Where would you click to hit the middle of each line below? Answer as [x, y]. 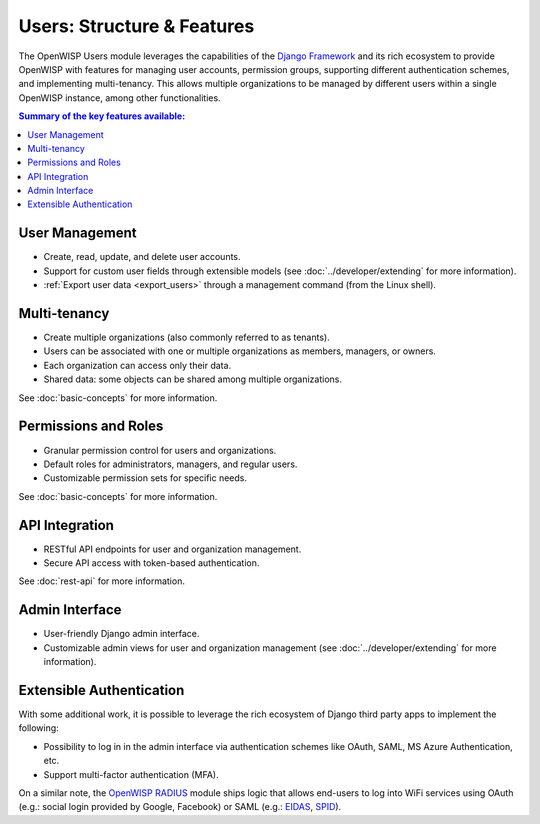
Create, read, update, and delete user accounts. [142, 257]
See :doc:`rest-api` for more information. [101, 581]
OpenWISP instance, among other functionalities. [119, 97]
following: [38, 728]
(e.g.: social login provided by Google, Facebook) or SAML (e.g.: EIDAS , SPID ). [180, 807]
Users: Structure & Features [136, 26]
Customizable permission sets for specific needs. [145, 478]
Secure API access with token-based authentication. [151, 562]
